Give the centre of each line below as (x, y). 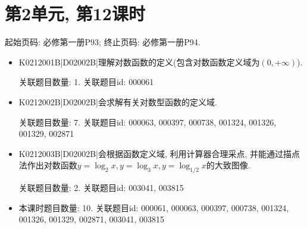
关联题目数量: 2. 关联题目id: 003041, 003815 (101, 188)
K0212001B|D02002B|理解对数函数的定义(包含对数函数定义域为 (139, 62)
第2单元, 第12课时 (75, 13)
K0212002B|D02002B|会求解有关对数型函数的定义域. (118, 101)
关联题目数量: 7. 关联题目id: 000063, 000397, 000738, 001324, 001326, (148, 122)
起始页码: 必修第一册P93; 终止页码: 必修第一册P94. (103, 42)
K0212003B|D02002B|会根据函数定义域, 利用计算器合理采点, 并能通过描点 (159, 153)
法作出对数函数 (48, 165)
